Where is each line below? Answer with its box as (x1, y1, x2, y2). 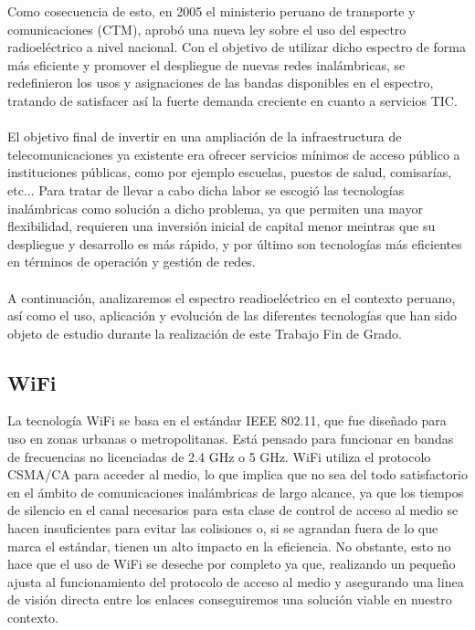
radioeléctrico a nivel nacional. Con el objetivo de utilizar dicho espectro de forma (7, 37, 466, 57)
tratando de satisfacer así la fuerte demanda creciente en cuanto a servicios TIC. (7, 90, 458, 110)
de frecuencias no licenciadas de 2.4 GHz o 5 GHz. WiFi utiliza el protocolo (7, 446, 431, 466)
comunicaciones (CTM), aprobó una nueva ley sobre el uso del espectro (7, 19, 406, 38)
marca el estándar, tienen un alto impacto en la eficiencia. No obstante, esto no (7, 536, 451, 555)
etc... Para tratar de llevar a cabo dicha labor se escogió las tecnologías (7, 180, 405, 199)
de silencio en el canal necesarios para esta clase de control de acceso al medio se (7, 500, 459, 520)
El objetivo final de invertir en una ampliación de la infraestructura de (7, 127, 402, 146)
